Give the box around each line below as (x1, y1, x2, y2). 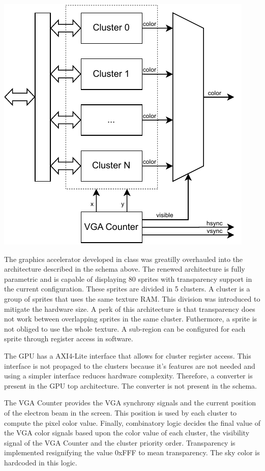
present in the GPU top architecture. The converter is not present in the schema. (4, 380, 257, 391)
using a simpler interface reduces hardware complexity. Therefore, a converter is (4, 370, 253, 381)
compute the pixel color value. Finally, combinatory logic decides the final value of (4, 417, 260, 428)
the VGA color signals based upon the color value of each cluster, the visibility (4, 427, 250, 438)
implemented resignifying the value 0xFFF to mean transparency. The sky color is (4, 447, 260, 458)
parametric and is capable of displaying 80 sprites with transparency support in (4, 273, 252, 284)
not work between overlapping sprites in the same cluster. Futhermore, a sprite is (4, 313, 257, 324)
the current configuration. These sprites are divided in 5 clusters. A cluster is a (4, 283, 250, 294)
